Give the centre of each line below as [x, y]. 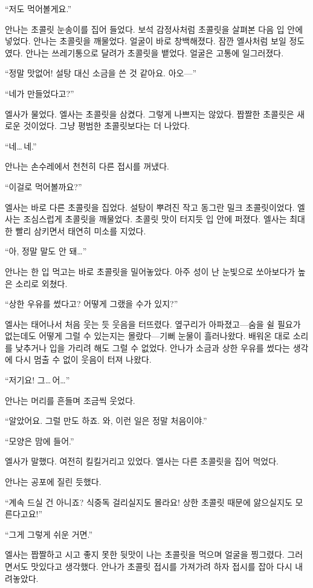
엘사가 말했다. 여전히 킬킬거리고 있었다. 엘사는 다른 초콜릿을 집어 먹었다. [142, 461]
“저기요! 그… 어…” [37, 380]
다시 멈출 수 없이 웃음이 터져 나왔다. [83, 359]
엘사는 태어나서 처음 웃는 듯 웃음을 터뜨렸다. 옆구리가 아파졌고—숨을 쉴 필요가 [153, 324]
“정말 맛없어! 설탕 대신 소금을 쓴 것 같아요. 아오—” [101, 73]
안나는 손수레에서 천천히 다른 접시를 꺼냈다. [87, 166]
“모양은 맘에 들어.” [40, 441]
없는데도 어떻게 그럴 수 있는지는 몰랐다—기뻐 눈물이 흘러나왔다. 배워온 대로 [148, 336]
